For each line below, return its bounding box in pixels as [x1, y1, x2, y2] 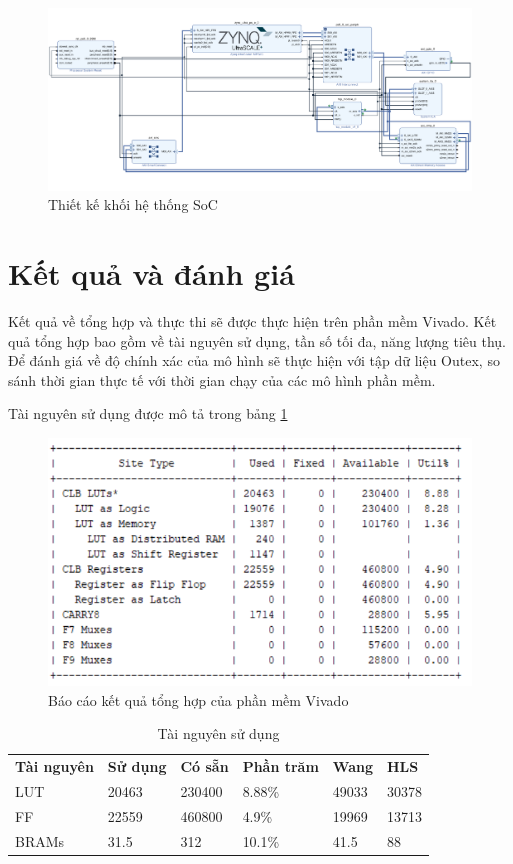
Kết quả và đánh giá [8, 253, 295, 294]
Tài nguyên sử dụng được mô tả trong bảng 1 [8, 403, 288, 424]
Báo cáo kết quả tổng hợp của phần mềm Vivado [48, 689, 349, 710]
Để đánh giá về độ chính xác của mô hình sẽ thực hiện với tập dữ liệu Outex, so [8, 350, 500, 371]
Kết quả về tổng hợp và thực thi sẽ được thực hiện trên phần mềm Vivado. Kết [8, 311, 497, 332]
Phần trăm [242, 756, 319, 777]
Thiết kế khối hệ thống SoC [48, 194, 218, 215]
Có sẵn [180, 756, 229, 777]
